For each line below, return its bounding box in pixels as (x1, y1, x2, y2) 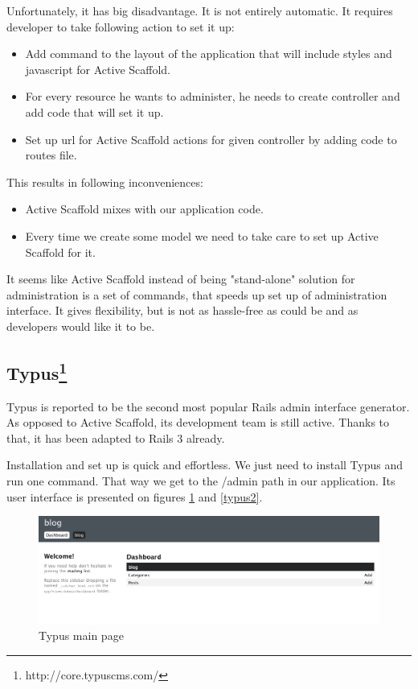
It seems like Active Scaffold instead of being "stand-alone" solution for (6, 270, 355, 287)
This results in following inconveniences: (6, 173, 203, 190)
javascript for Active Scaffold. (25, 60, 171, 77)
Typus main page (39, 627, 124, 644)
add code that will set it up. (25, 103, 164, 120)
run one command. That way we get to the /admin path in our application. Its (6, 472, 395, 489)
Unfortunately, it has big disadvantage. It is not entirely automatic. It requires (6, 2, 393, 19)
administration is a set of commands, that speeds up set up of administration (6, 286, 387, 303)
